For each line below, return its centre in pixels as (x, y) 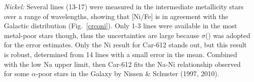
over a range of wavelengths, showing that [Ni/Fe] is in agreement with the (116, 16)
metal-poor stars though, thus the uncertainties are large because (102, 35)
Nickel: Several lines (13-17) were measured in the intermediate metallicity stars (124, 6)
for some (17, 73)
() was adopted (228, 35)
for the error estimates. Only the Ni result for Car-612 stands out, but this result (126, 45)
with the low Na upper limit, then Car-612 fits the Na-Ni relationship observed (122, 64)
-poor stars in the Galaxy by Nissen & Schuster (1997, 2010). (127, 73)
